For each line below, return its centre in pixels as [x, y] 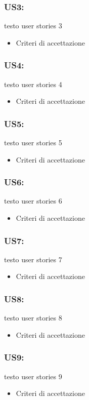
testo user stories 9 [33, 376]
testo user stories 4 [33, 84]
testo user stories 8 [33, 318]
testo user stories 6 [33, 201]
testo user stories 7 [33, 259]
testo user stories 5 [33, 143]
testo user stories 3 [33, 26]
